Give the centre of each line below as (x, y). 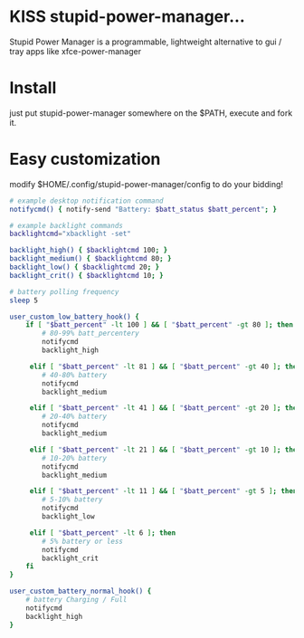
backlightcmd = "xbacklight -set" (70, 234)
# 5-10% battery (72, 500)
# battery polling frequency (64, 291)
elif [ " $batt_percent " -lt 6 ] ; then (103, 533)
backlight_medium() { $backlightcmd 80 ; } (90, 259)
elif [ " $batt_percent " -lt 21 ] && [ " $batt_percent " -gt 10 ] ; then (165, 450)
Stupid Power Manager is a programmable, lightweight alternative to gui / (146, 42)
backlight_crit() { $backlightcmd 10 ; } (87, 275)
